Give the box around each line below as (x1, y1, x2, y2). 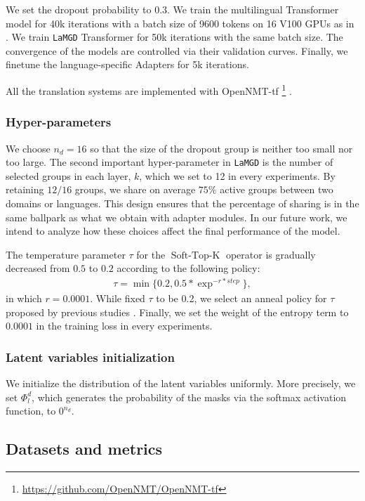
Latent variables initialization (6, 348, 175, 365)
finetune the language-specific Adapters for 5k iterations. (6, 57, 249, 72)
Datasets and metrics (6, 438, 163, 460)
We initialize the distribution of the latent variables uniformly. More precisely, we (6, 376, 356, 391)
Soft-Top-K (171, 250, 220, 261)
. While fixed (90, 291, 145, 306)
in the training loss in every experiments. (36, 318, 213, 333)
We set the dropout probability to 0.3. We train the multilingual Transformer (6, 2, 339, 16)
